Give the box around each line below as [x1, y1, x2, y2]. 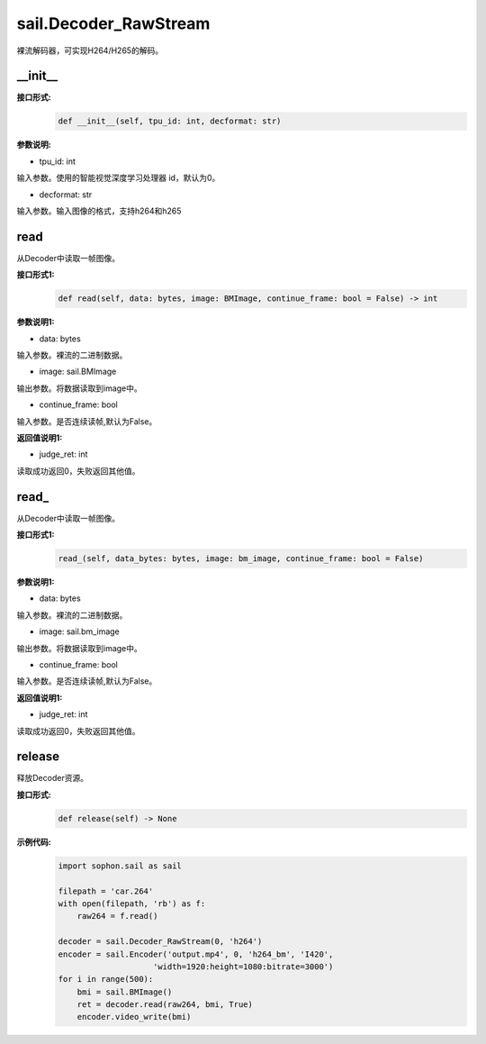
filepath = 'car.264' [58, 885, 154, 896]
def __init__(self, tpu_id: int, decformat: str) [58, 116, 282, 126]
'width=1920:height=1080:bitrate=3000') [153, 961, 334, 972]
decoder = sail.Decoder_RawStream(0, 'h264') [58, 937, 263, 947]
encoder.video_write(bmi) [76, 1012, 192, 1022]
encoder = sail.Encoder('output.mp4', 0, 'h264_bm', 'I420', [58, 949, 334, 959]
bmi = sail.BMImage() [76, 986, 173, 997]
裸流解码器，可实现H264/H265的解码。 [16, 45, 164, 56]
